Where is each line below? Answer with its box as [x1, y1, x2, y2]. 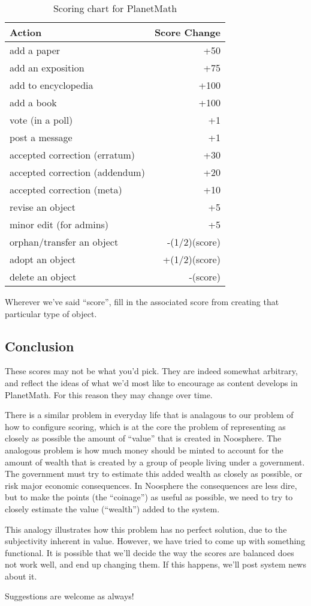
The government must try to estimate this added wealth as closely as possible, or [5, 467, 303, 480]
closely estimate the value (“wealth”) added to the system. [5, 502, 220, 515]
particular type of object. [5, 307, 97, 320]
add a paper [10, 43, 61, 57]
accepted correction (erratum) [10, 148, 135, 162]
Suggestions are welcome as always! [5, 590, 134, 602]
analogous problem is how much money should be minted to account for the [5, 443, 283, 456]
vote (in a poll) [10, 113, 73, 127]
